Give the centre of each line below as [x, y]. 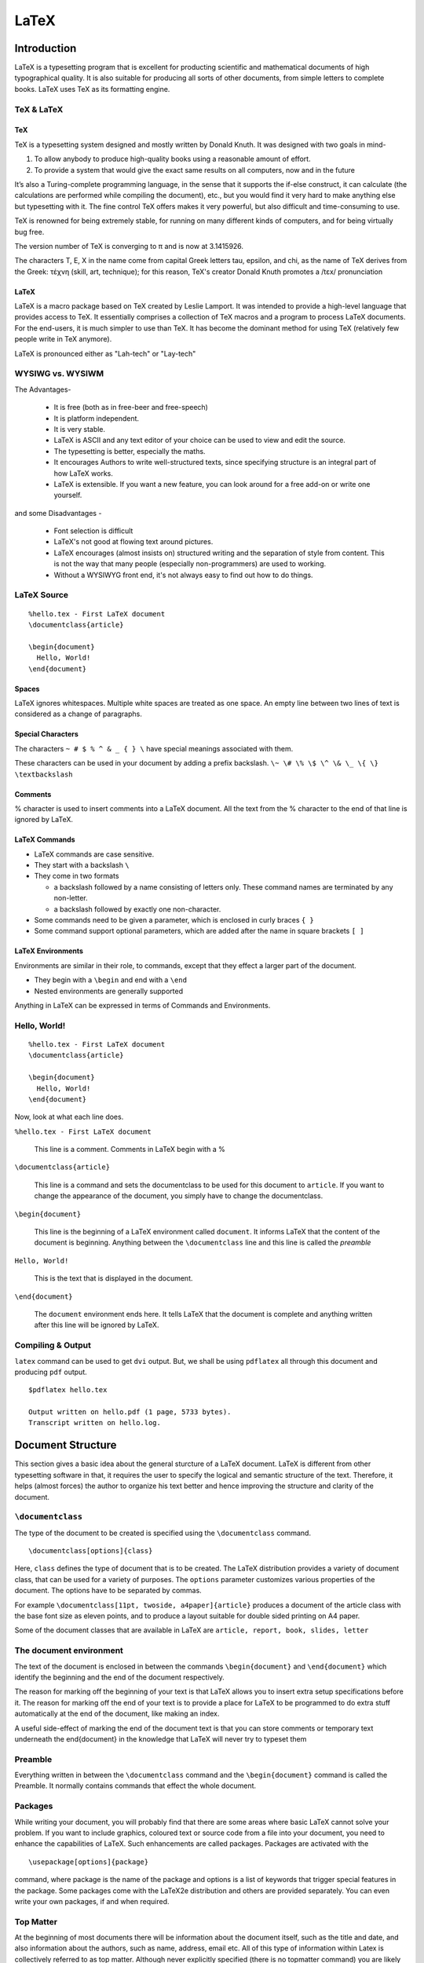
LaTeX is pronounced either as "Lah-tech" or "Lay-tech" [105, 353]
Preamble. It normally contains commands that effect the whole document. [135, 1786]
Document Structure [66, 1445]
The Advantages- [43, 389]
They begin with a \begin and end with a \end [111, 980]
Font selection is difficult [93, 531]
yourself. [68, 495]
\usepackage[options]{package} [89, 1862]
